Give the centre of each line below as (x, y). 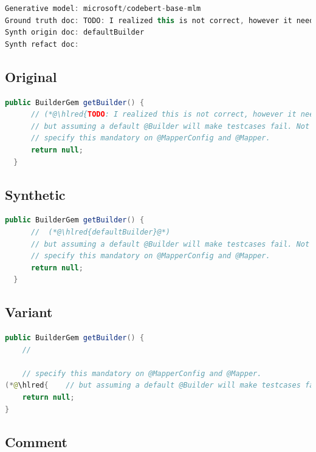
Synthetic (35, 194)
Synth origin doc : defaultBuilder (75, 33)
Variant (29, 312)
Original (31, 76)
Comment (36, 441)
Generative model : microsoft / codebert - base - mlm (103, 9)
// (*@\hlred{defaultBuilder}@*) (101, 232)
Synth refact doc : (42, 44)
